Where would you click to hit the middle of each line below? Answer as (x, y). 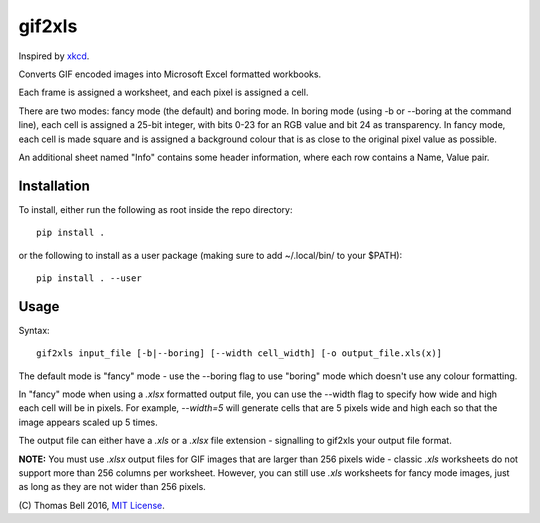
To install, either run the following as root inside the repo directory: (155, 209)
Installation (54, 185)
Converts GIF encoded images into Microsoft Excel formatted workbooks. (170, 74)
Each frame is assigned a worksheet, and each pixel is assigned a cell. (163, 92)
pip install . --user (89, 278)
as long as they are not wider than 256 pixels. (112, 487)
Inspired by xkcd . (54, 56)
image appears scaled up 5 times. (88, 422)
